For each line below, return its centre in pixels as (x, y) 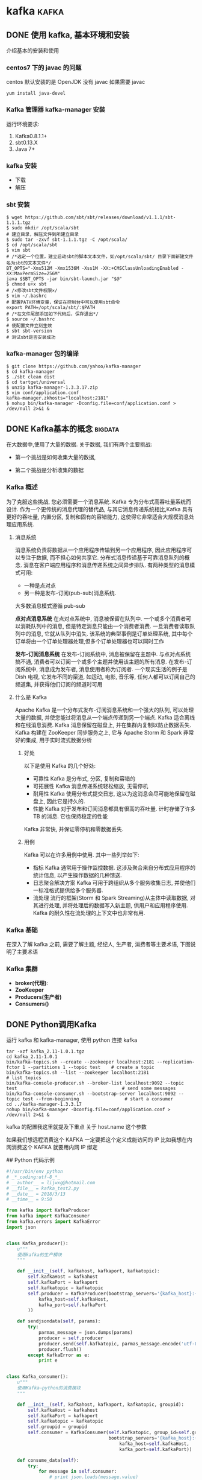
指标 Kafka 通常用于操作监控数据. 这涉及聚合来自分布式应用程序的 (114, 867)
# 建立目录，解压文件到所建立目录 (43, 234)
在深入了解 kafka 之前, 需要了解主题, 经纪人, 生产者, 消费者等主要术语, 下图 (98, 944)
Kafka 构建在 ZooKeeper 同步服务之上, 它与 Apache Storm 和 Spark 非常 (104, 732)
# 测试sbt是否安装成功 (31, 337)
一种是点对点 (40, 585)
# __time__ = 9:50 (29, 1199)
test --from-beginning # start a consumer (97, 1099)
